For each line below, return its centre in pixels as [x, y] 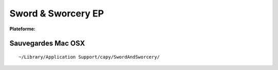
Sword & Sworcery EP [57, 13]
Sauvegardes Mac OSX [47, 43]
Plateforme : [22, 29]
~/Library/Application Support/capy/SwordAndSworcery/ [89, 57]
